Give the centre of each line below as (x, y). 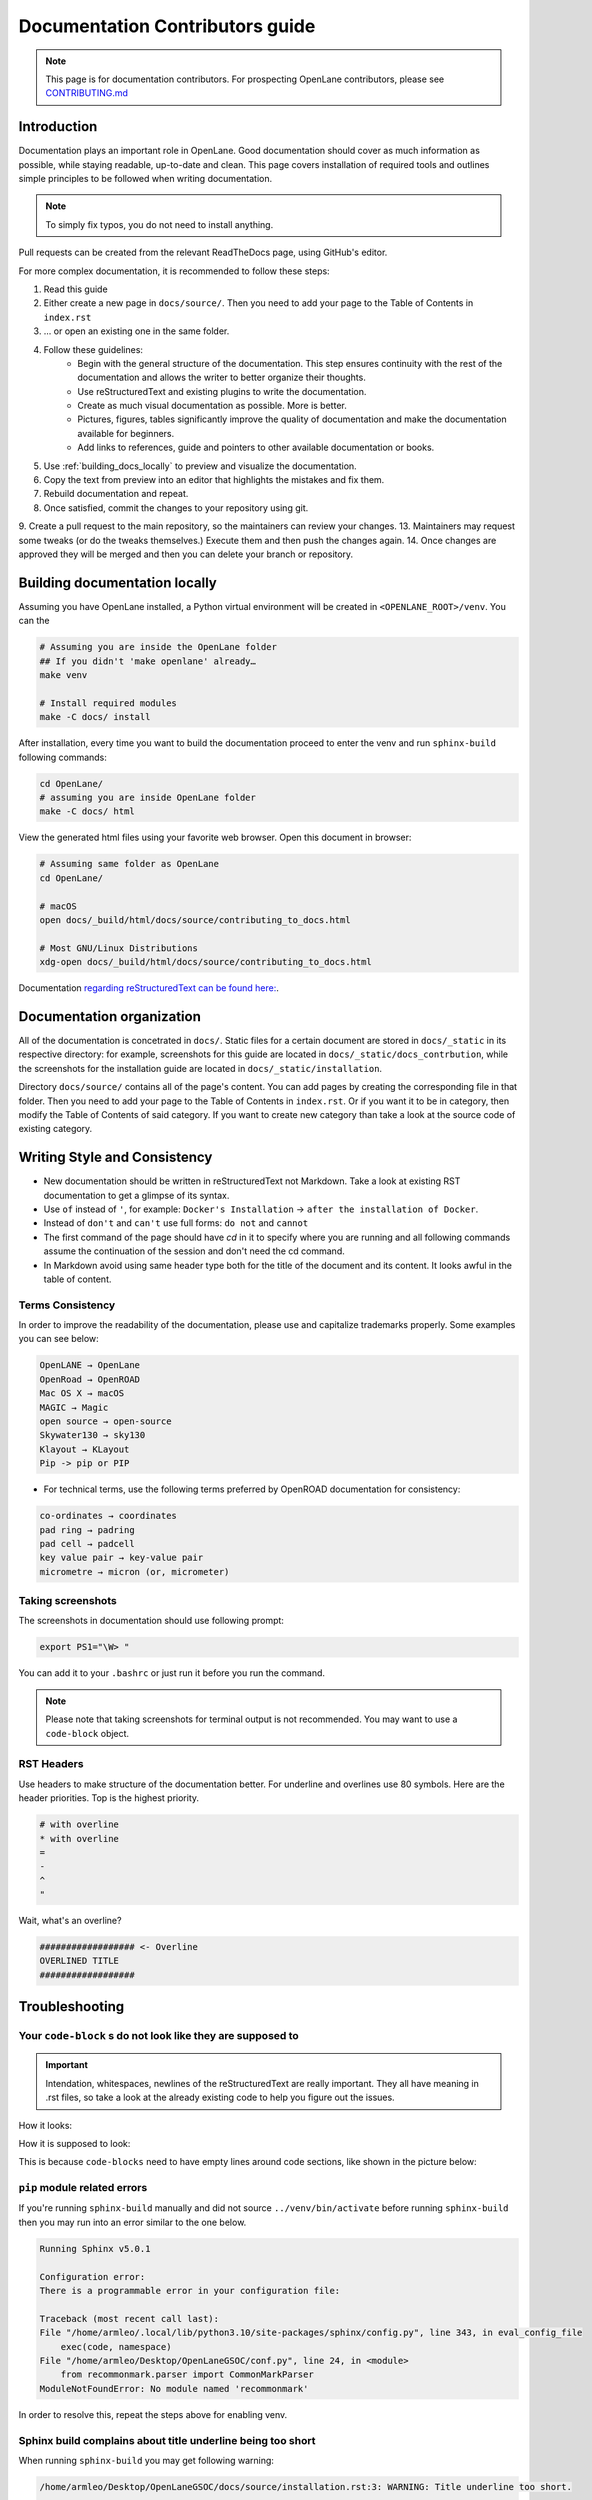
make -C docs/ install (95, 717)
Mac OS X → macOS (82, 1393)
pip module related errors (83, 2188)
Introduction (58, 126)
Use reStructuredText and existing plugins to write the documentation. (222, 391)
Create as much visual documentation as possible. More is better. (212, 406)
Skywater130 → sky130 (92, 1435)
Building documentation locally (117, 582)
